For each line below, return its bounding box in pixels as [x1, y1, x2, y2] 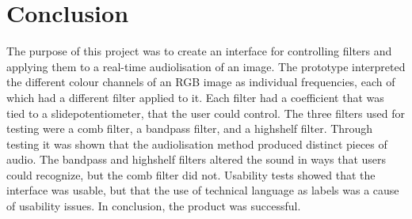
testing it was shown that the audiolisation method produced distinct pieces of [6, 135, 387, 152]
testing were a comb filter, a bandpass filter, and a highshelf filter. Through [6, 120, 373, 137]
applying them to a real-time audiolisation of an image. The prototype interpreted [6, 58, 406, 74]
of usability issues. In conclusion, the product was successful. [6, 198, 301, 214]
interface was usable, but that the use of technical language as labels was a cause [6, 182, 399, 198]
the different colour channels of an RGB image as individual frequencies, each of [6, 74, 395, 90]
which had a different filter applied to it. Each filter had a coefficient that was [6, 89, 384, 105]
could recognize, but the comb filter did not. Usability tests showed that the [6, 166, 376, 183]
